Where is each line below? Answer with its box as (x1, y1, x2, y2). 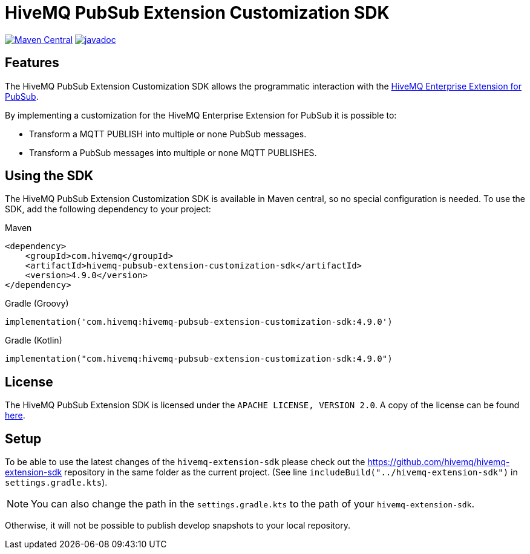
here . (5, 410, 25, 421)
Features (5, 55, 59, 71)
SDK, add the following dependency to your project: (5, 204, 211, 215)
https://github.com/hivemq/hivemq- (367, 457, 510, 468)
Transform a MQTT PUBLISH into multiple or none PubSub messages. (29, 128, 307, 139)
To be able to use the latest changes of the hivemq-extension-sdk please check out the (5, 457, 365, 468)
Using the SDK (5, 168, 94, 184)
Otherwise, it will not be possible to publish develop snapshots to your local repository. (5, 520, 350, 531)
